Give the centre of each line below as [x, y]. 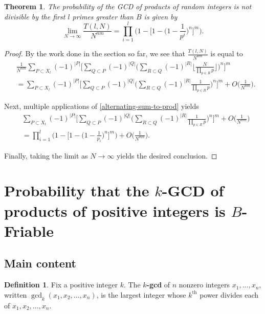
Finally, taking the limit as [46, 155]
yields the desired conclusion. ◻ [167, 155]
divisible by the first [35, 16]
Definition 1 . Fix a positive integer [61, 285]
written [16, 294]
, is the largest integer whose [141, 294]
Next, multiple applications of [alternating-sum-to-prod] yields [102, 106]
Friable [29, 230]
